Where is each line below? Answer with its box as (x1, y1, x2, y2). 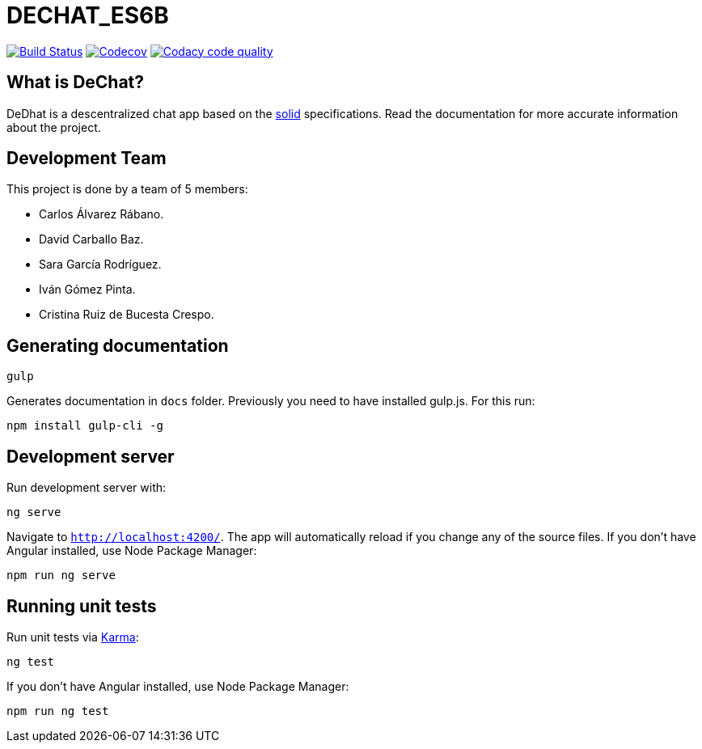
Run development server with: (6, 480, 167, 495)
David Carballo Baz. (39, 232, 144, 247)
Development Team (6, 148, 167, 169)
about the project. (6, 120, 101, 134)
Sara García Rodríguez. (39, 257, 162, 272)
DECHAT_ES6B (6, 2, 169, 29)
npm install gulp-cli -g (6, 419, 163, 433)
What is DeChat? (6, 72, 145, 93)
